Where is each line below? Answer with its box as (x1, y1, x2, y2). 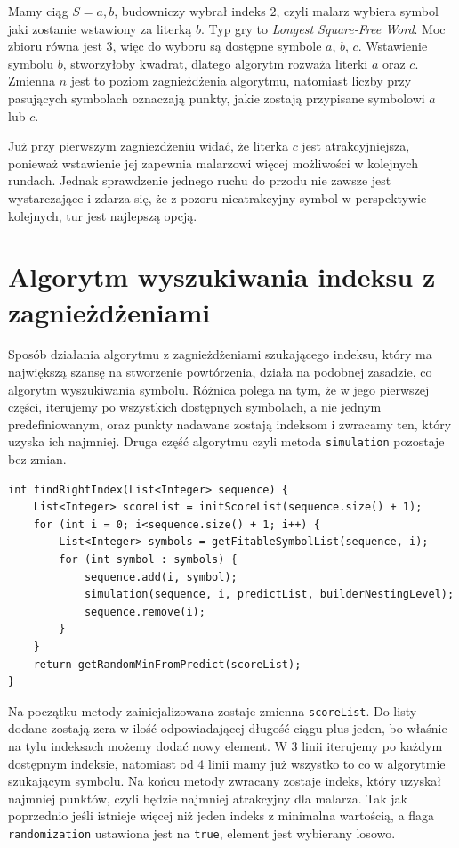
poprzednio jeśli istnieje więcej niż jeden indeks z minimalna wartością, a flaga (8, 806, 435, 825)
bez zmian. (8, 450, 67, 469)
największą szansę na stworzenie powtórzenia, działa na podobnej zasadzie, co (8, 363, 432, 381)
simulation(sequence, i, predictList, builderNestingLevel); (84, 588, 455, 601)
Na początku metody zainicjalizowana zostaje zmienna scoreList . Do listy (8, 701, 417, 720)
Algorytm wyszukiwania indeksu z (8, 258, 436, 295)
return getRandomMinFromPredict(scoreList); (33, 657, 302, 671)
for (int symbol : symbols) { (59, 553, 238, 567)
